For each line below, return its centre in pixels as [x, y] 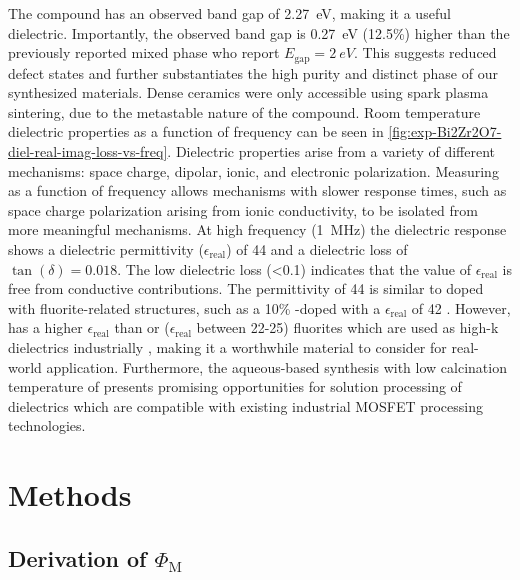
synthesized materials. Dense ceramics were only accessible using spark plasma [248, 92]
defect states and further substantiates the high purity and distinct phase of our [253, 72]
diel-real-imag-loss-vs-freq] [88, 151]
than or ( [142, 327]
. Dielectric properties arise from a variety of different [331, 151]
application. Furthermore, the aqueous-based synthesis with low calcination [276, 366]
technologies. [47, 425]
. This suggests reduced [425, 52]
